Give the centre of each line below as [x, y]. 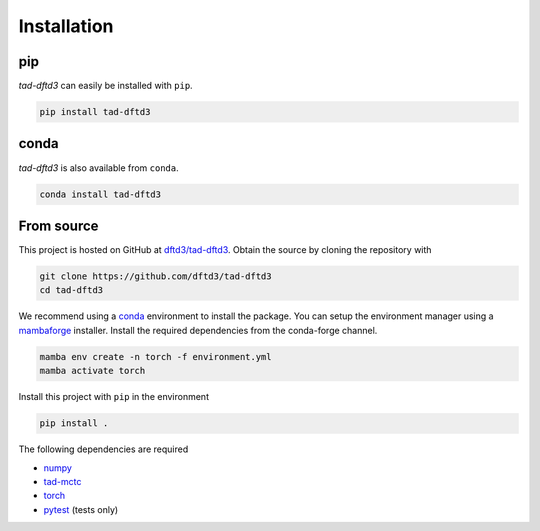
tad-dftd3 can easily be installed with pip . [106, 86]
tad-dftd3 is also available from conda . [98, 167]
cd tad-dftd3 [71, 290]
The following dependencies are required [103, 449]
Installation [66, 26]
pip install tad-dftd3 [95, 112]
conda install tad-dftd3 [100, 194]
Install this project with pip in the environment [114, 397]
